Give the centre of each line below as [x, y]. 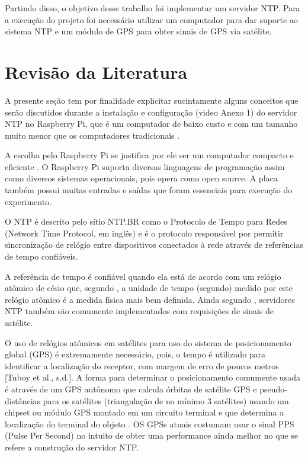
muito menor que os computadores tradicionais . [92, 135]
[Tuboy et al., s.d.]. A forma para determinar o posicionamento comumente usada [153, 377]
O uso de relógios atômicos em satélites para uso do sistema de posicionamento [148, 342]
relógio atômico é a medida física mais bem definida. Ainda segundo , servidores [150, 299]
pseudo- [273, 389]
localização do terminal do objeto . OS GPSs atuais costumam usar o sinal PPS [150, 424]
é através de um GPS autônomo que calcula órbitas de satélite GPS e [131, 389]
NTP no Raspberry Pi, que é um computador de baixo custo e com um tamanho [151, 124]
